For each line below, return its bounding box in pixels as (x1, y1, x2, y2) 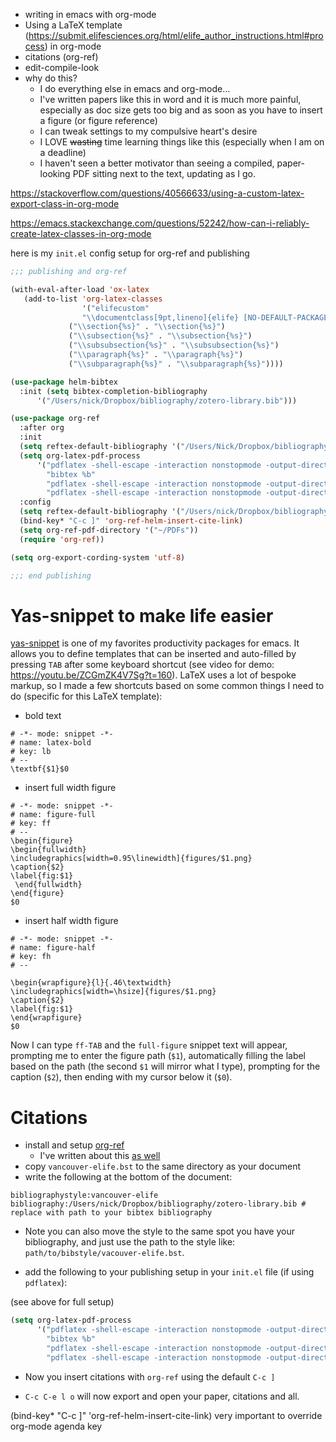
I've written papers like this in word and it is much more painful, (39, 94, 302, 105)
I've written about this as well (39, 1150, 161, 1162)
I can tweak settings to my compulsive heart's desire (39, 125, 258, 137)
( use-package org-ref (10, 414, 101, 424)
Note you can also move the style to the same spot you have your (24, 1225, 295, 1238)
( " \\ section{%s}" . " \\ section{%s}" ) (68, 322, 226, 332)
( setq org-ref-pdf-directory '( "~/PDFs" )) (19, 525, 199, 535)
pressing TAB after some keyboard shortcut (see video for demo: (10, 659, 275, 671)
